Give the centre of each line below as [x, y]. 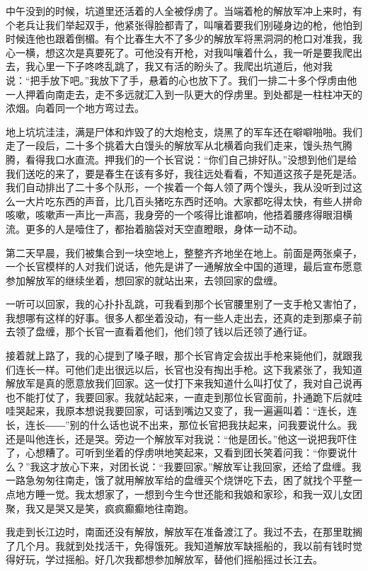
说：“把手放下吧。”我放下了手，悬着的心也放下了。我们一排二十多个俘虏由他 [182, 80]
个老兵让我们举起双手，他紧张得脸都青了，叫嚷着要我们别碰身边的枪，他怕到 [184, 24]
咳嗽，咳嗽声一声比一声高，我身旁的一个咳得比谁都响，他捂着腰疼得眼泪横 [179, 215]
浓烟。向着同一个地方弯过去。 [75, 108]
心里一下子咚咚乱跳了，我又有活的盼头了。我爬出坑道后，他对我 [184, 66]
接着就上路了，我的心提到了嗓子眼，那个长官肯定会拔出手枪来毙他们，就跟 [179, 356]
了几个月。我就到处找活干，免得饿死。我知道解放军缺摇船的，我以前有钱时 [179, 545]
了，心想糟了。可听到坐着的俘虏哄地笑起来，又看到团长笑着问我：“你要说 [177, 452]
